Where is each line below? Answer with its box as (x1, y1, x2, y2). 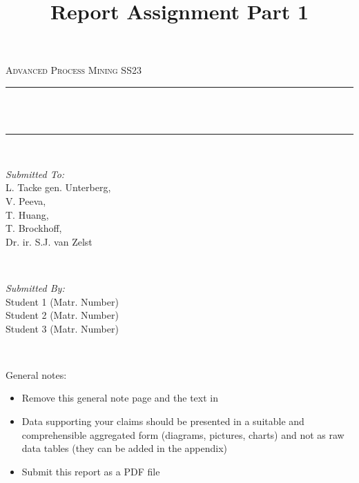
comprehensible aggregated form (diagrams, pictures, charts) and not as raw (21, 427, 345, 442)
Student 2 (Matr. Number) (6, 308, 119, 322)
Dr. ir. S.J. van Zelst (6, 234, 93, 248)
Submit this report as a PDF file (21, 464, 160, 478)
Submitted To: (6, 166, 65, 181)
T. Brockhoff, (6, 221, 62, 235)
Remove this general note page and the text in (21, 391, 218, 405)
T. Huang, (6, 207, 49, 221)
